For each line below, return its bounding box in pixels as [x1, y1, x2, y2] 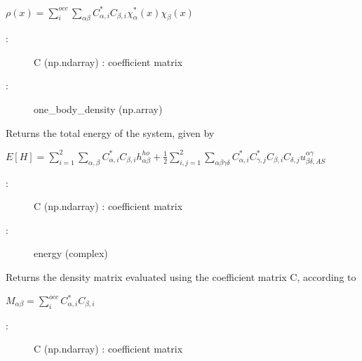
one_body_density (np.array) [34, 102, 163, 117]
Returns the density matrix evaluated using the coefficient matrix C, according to [6, 269, 356, 284]
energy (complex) [34, 246, 108, 261]
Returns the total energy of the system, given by [6, 125, 215, 140]
